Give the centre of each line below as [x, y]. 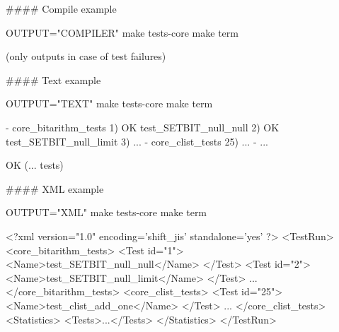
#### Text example [53, 79]
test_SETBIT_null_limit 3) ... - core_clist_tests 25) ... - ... [137, 141]
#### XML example [55, 188]
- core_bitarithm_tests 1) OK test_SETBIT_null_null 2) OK [143, 127]
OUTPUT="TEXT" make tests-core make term [109, 103]
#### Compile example [61, 8]
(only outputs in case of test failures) [86, 56]
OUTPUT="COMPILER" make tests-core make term [122, 32]
